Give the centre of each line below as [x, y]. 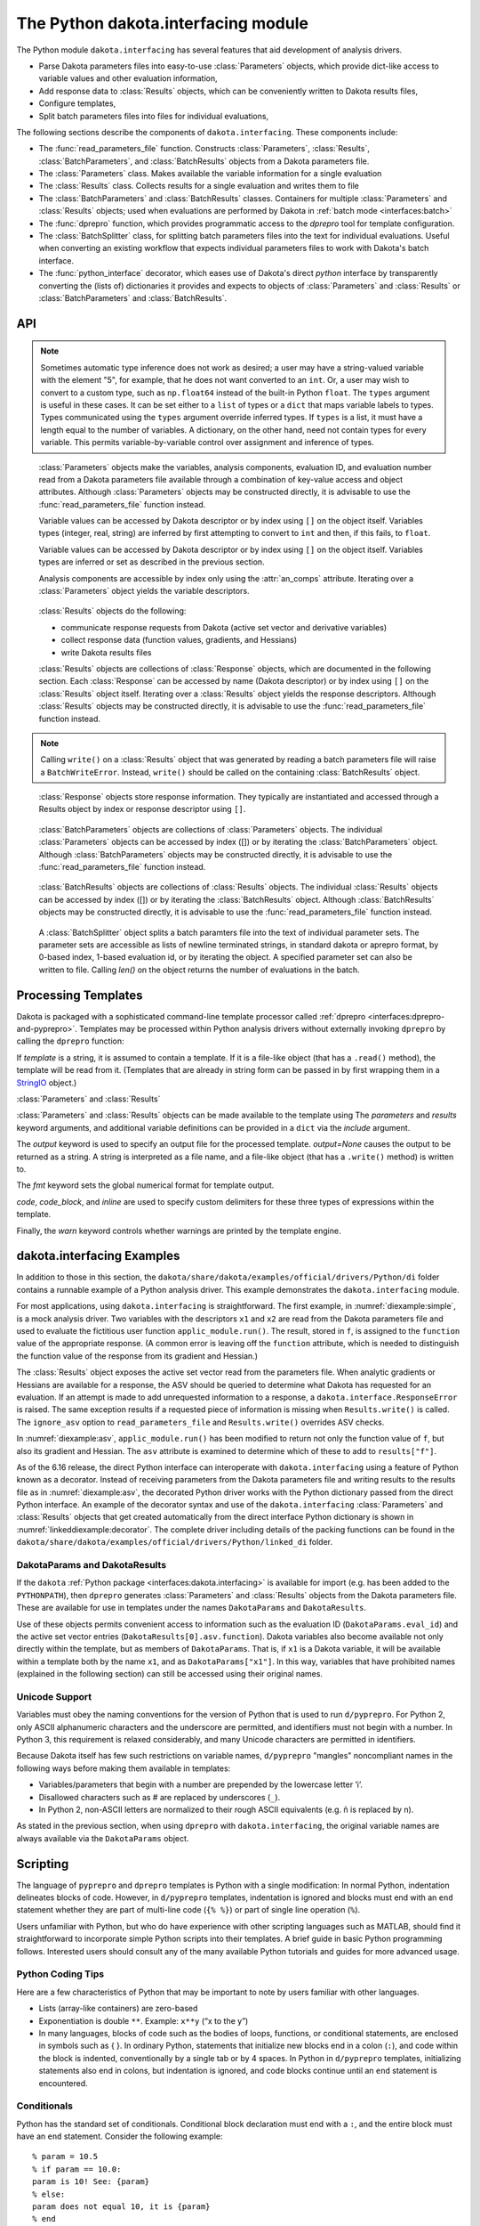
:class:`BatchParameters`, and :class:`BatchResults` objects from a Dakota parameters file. [204, 161]
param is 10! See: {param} [91, 2182]
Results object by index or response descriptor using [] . [142, 809]
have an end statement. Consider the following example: [120, 2136]
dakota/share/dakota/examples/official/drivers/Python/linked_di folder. [175, 1542]
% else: [49, 2194]
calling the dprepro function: [70, 1041]
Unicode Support [54, 1696]
